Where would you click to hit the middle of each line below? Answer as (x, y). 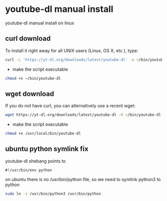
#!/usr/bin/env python (29, 170)
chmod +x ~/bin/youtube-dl (33, 78)
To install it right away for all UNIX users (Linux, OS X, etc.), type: (72, 50)
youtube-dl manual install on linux (40, 23)
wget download (30, 94)
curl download (28, 39)
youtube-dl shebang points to (36, 161)
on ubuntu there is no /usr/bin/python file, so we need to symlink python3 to (83, 179)
